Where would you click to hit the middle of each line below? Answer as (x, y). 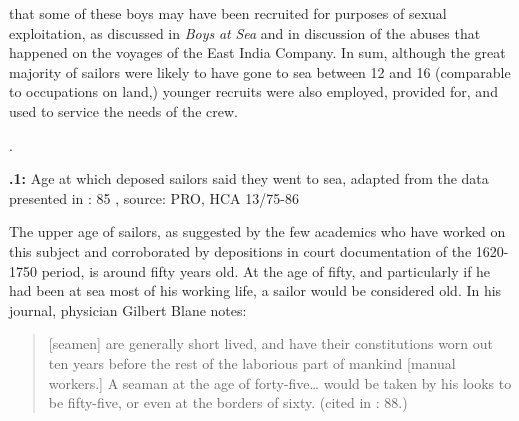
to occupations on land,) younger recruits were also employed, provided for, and (253, 91)
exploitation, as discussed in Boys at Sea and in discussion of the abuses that (245, 32)
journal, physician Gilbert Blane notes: (128, 309)
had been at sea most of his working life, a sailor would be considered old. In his (255, 290)
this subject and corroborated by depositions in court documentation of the (240, 250)
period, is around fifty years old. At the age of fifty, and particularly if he (266, 270)
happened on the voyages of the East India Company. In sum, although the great (257, 52)
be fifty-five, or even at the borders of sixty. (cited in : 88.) (228, 402)
